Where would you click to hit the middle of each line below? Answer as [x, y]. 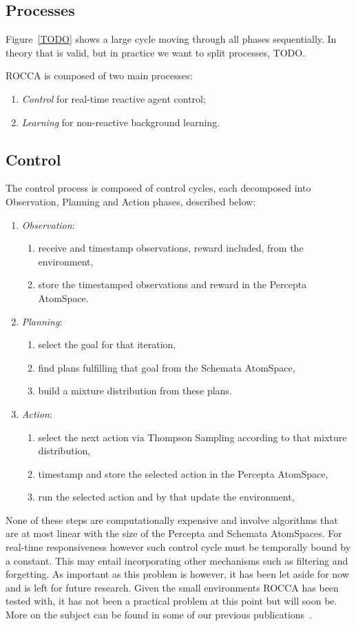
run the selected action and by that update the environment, [166, 497]
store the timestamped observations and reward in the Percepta [172, 284]
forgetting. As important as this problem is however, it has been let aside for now [177, 574]
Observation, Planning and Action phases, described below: [131, 201]
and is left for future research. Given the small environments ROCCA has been [172, 587]
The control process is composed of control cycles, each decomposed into [158, 188]
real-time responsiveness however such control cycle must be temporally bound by [178, 547]
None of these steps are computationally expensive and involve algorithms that [172, 519]
